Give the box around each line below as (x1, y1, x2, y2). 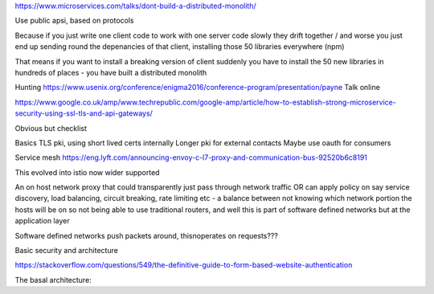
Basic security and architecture (14, 246, 118, 255)
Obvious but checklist (14, 123, 88, 133)
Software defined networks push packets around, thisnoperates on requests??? (14, 231, 279, 240)
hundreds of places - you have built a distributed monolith (14, 67, 207, 77)
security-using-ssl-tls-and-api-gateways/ (14, 108, 153, 118)
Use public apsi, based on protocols (14, 16, 134, 26)
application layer (14, 216, 70, 226)
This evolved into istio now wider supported (14, 167, 160, 177)
